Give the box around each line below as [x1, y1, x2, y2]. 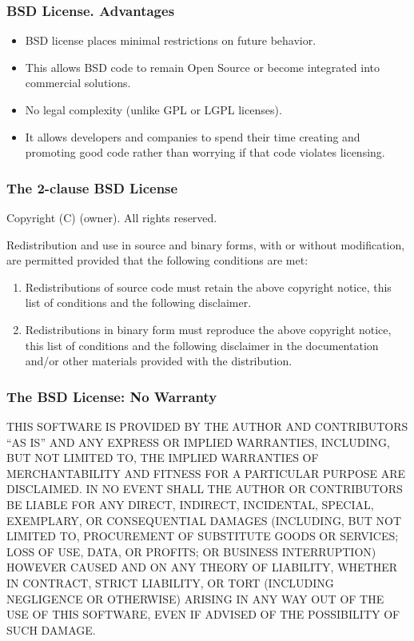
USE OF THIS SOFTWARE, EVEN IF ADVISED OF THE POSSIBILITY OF [6, 606, 400, 623]
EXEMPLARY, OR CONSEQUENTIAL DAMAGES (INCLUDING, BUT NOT [6, 512, 402, 528]
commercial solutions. [25, 74, 131, 91]
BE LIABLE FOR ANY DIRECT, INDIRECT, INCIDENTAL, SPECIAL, [6, 496, 374, 512]
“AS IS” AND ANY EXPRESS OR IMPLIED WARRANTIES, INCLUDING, [6, 433, 390, 450]
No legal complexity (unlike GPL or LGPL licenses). [25, 102, 282, 117]
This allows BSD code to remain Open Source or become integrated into [25, 58, 380, 75]
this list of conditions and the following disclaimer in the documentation [25, 336, 379, 353]
